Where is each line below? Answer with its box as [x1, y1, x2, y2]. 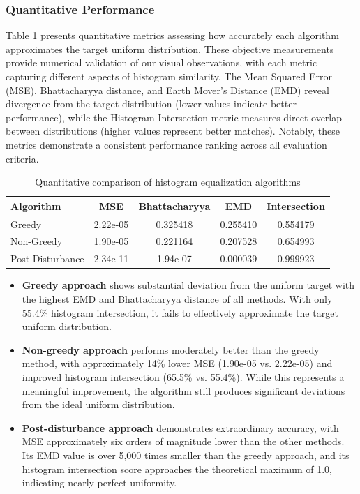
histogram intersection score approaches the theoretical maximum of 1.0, [22, 461, 332, 476]
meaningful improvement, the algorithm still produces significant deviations [22, 383, 345, 398]
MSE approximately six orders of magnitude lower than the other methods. [22, 434, 345, 449]
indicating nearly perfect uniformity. [22, 475, 177, 490]
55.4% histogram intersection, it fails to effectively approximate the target [22, 305, 338, 320]
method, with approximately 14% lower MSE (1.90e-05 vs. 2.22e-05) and [22, 356, 333, 370]
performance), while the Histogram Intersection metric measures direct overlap [6, 110, 343, 124]
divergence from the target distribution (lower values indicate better [6, 96, 297, 111]
